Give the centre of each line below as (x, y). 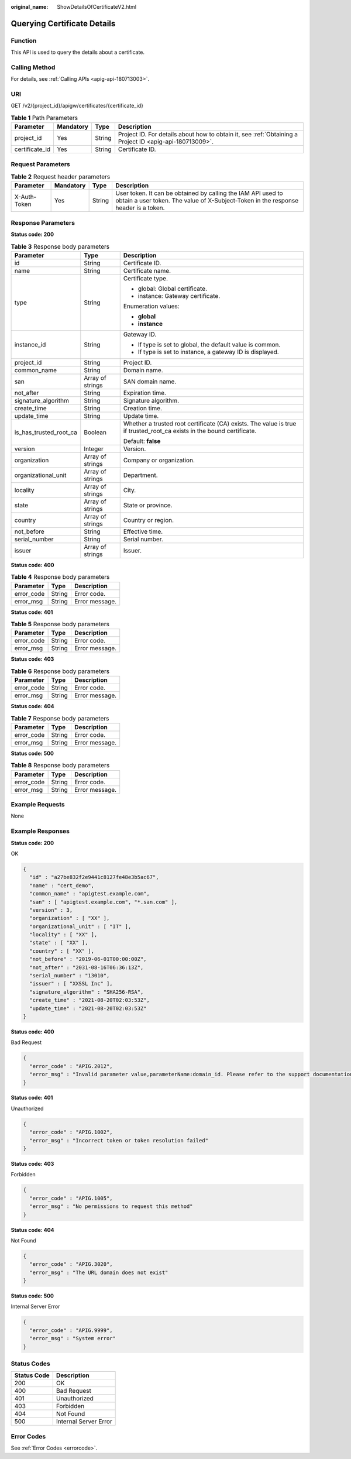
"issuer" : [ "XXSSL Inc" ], (71, 984)
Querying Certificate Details (63, 23)
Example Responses (40, 831)
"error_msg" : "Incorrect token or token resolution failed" (119, 1140)
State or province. (148, 505)
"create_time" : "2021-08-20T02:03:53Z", (90, 1000)
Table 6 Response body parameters (60, 671)
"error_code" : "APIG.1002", (71, 1132)
